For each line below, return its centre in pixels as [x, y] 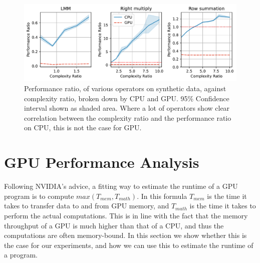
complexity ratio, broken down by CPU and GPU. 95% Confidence [127, 98]
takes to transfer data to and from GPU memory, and [87, 206]
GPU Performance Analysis [102, 162]
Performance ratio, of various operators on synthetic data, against [125, 88]
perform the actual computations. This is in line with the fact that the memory [126, 215]
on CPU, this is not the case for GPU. [83, 127]
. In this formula [162, 196]
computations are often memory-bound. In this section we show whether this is [125, 235]
